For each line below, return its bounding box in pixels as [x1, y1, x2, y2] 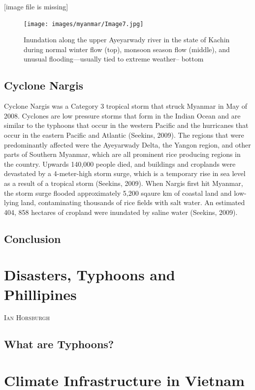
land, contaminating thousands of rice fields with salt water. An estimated [21, 197, 245, 208]
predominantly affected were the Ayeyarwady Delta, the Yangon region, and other [4, 139, 251, 150]
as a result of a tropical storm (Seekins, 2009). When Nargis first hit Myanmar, [4, 178, 243, 188]
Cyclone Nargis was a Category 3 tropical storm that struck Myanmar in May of [4, 101, 248, 111]
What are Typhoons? [4, 336, 114, 352]
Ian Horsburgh [4, 312, 50, 323]
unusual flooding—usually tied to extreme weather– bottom [24, 54, 204, 64]
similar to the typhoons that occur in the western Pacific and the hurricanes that [4, 120, 249, 130]
